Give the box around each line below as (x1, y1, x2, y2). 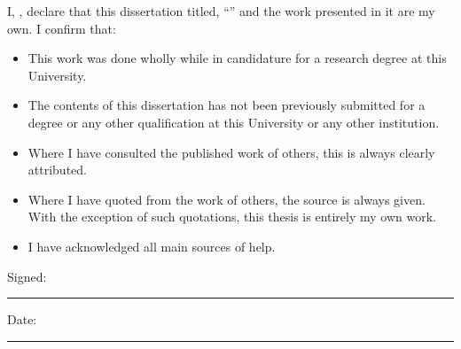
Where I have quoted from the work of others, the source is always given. (27, 190, 426, 208)
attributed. (27, 160, 87, 179)
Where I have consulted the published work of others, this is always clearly (27, 143, 435, 161)
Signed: (7, 267, 47, 285)
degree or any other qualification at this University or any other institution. (27, 112, 440, 131)
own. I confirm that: (7, 19, 116, 37)
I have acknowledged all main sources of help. (27, 237, 276, 255)
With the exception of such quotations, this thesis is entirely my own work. (27, 207, 436, 226)
